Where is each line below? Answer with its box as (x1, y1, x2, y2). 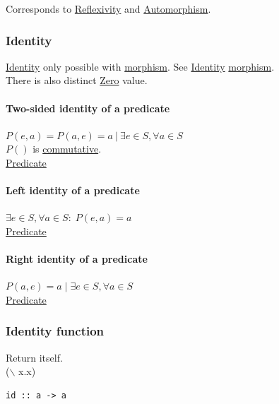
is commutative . (32, 141, 102, 156)
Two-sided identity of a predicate (6, 100, 170, 115)
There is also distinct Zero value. (6, 73, 148, 88)
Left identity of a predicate (6, 183, 140, 198)
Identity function (6, 322, 105, 340)
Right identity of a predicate (6, 251, 148, 266)
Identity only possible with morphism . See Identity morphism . (6, 59, 275, 73)
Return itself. (6, 350, 63, 364)
